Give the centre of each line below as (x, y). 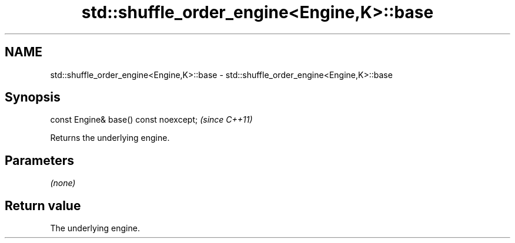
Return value (43, 205)
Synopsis (33, 97)
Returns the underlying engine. (110, 138)
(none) (63, 183)
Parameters (39, 160)
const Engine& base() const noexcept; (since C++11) (151, 120)
